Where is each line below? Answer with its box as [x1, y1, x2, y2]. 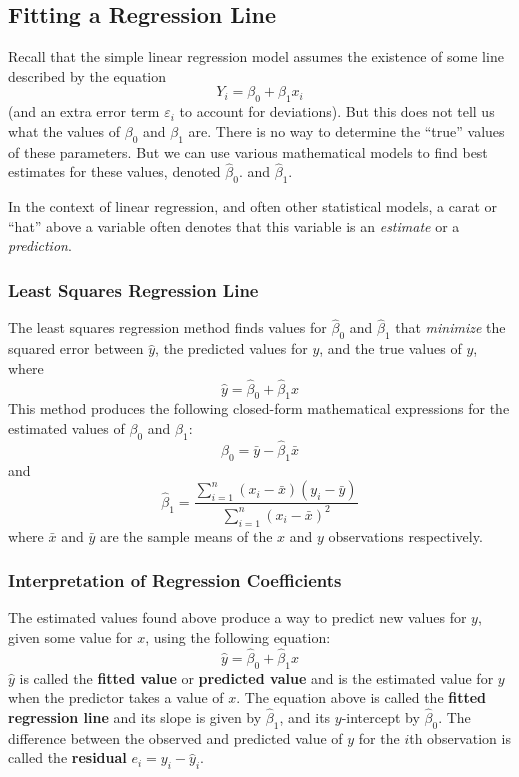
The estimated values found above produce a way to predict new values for [8, 607, 467, 628]
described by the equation [8, 65, 167, 86]
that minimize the [395, 317, 506, 338]
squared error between [8, 338, 144, 359]
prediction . [8, 235, 72, 256]
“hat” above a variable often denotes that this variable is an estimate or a [8, 215, 460, 236]
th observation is [409, 727, 511, 748]
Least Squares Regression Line [8, 277, 259, 302]
